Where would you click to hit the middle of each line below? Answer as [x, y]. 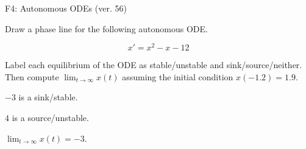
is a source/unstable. [50, 118]
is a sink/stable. [48, 97]
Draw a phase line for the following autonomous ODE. [106, 28]
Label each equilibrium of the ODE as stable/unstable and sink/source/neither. [154, 65]
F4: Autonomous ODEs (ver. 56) [66, 8]
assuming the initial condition [178, 76]
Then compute [32, 76]
